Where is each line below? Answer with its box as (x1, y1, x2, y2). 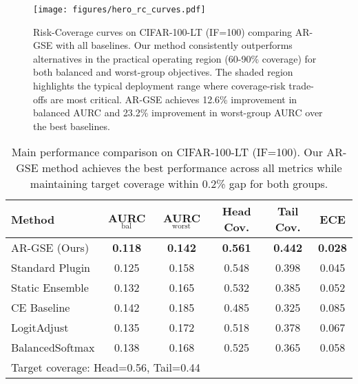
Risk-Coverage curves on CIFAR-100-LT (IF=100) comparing (33, 24, 293, 39)
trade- (288, 78, 314, 93)
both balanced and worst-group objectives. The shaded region (33, 65, 293, 79)
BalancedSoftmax (11, 339, 95, 356)
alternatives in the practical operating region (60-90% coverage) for (33, 51, 317, 65)
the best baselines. (33, 118, 110, 133)
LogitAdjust (11, 319, 69, 336)
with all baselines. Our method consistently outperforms (55, 38, 293, 52)
